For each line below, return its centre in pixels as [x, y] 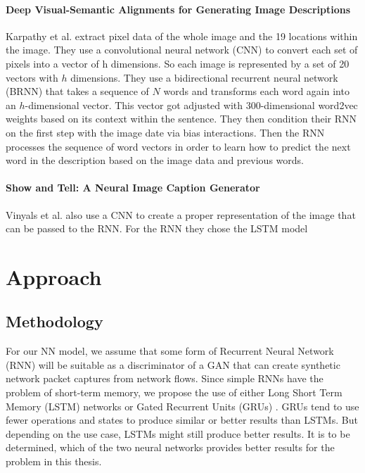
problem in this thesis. [54, 461]
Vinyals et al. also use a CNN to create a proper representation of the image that [181, 214]
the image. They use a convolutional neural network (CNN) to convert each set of [182, 50]
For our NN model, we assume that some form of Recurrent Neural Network [170, 351]
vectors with [32, 77]
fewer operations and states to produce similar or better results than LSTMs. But [182, 420]
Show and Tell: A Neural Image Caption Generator [133, 188]
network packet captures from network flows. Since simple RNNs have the [165, 378]
